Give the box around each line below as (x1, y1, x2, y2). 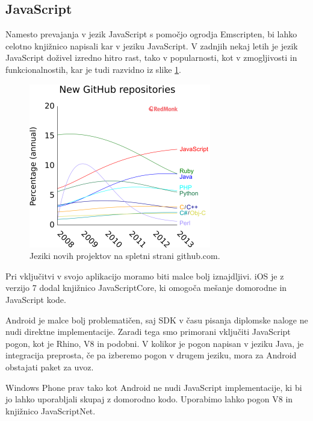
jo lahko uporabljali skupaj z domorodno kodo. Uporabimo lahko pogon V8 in (5, 393, 293, 405)
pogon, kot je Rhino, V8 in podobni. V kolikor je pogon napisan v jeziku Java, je (5, 337, 304, 349)
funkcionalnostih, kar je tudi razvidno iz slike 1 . (5, 63, 181, 75)
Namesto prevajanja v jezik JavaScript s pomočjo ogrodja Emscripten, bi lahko (5, 28, 297, 40)
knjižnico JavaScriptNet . (5, 404, 96, 417)
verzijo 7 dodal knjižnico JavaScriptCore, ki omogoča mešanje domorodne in (5, 281, 287, 294)
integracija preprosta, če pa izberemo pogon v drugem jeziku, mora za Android (5, 349, 297, 361)
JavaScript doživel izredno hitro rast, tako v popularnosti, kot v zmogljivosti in (5, 51, 297, 64)
